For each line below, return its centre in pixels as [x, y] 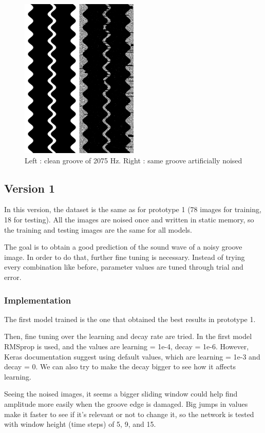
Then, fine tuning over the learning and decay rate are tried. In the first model [128, 336]
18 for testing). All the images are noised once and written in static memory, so [129, 220]
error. [13, 277]
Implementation [38, 300]
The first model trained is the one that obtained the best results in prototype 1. [130, 319]
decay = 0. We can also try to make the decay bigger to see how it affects [120, 366]
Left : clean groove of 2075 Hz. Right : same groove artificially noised [134, 160]
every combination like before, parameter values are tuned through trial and [124, 267]
